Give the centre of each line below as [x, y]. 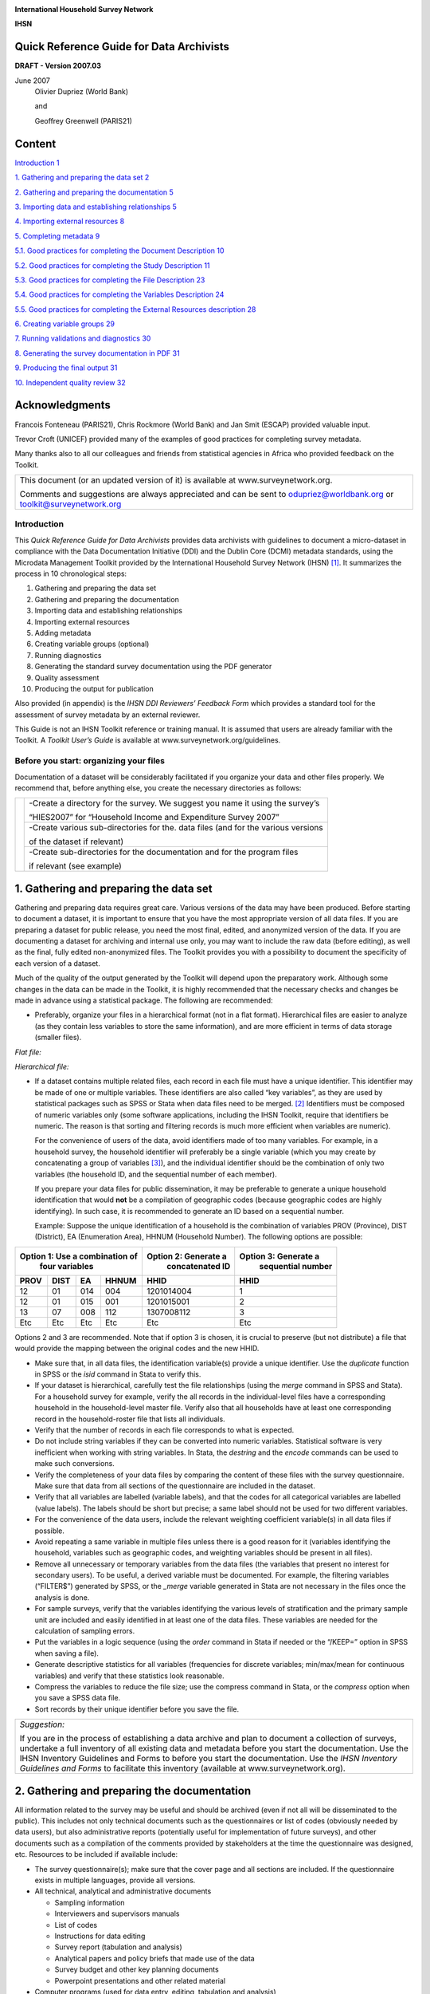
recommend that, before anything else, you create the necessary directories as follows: [158, 788]
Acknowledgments [63, 406]
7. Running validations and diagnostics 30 [83, 338]
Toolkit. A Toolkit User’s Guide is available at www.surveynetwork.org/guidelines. [148, 740]
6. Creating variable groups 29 [65, 324]
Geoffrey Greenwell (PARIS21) [84, 120]
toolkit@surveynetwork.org [70, 504]
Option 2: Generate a [186, 1256]
